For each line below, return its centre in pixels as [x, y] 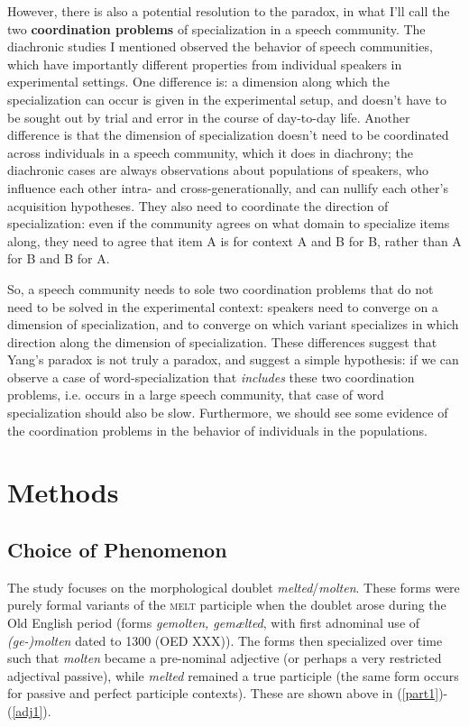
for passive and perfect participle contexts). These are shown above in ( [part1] [223, 693]
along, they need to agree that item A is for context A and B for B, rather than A [234, 240]
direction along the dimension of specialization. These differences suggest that [222, 341]
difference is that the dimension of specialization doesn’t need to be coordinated [228, 135]
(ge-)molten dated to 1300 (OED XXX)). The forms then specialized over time [225, 640]
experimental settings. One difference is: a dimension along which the [198, 82]
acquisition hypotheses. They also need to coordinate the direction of [198, 205]
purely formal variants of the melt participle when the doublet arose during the [227, 605]
